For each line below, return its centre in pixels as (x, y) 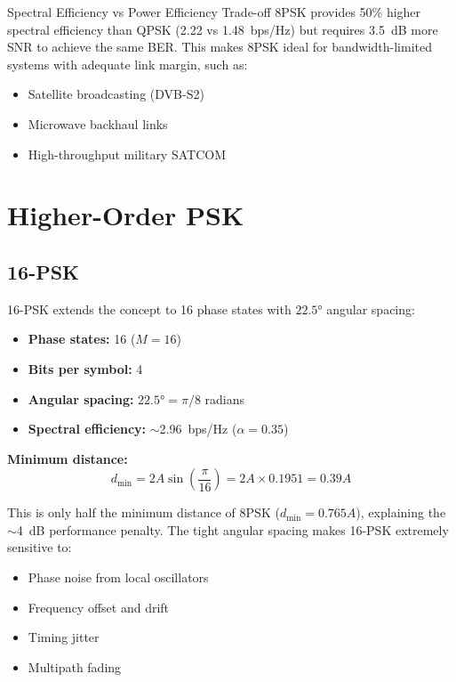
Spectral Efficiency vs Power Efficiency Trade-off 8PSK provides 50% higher (214, 12)
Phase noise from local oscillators (118, 577)
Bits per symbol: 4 (85, 368)
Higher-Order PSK (126, 215)
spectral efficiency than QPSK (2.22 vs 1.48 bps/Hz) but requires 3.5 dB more (223, 29)
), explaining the (401, 512)
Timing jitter (64, 637)
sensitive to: (40, 547)
